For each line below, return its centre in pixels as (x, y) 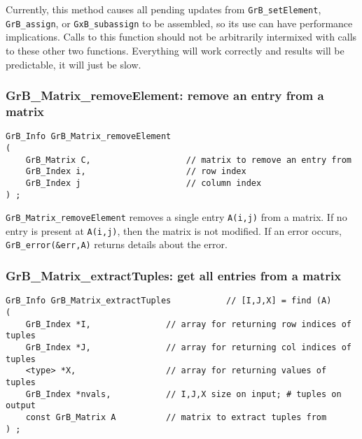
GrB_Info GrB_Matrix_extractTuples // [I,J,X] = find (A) (169, 301)
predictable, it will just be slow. (74, 64)
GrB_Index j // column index (144, 183)
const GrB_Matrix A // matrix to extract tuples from (176, 417)
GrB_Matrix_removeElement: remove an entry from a (165, 95)
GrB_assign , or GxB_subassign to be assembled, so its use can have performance (179, 23)
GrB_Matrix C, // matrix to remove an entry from (188, 160)
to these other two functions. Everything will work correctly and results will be (175, 50)
